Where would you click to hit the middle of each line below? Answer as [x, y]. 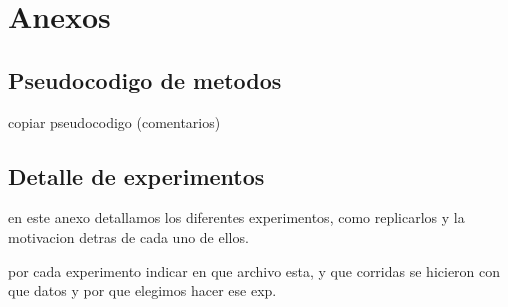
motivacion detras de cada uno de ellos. [128, 236]
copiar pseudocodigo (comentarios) [114, 121]
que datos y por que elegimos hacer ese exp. [142, 290]
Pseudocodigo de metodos [145, 79]
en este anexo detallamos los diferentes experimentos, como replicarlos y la [236, 217]
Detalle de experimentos [136, 175]
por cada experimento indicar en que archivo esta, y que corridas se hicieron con [254, 270]
